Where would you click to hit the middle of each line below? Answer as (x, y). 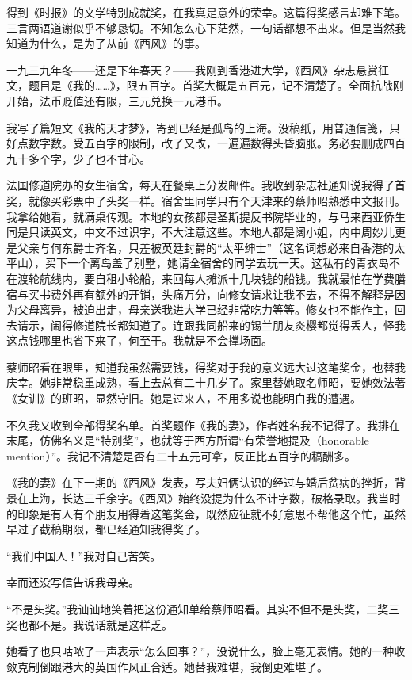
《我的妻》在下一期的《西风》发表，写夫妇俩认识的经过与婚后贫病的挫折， (200, 482)
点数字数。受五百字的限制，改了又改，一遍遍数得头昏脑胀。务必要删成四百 (211, 143)
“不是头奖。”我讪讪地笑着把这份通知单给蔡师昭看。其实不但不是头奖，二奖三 (203, 609)
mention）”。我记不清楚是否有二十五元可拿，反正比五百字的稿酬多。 (181, 455)
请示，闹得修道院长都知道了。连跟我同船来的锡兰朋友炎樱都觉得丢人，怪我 (211, 325)
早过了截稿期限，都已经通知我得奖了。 (106, 529)
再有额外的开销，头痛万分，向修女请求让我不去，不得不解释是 (233, 294)
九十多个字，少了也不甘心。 (78, 158)
